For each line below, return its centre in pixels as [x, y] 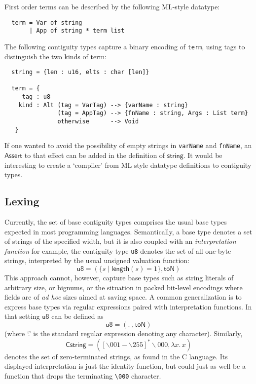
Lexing [22, 201]
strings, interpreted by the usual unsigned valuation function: [97, 260]
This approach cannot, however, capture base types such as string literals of [119, 278]
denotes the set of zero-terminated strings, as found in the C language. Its [116, 356]
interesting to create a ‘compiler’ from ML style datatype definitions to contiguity [128, 165]
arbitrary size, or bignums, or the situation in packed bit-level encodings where [124, 287]
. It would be [203, 155]
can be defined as [77, 316]
